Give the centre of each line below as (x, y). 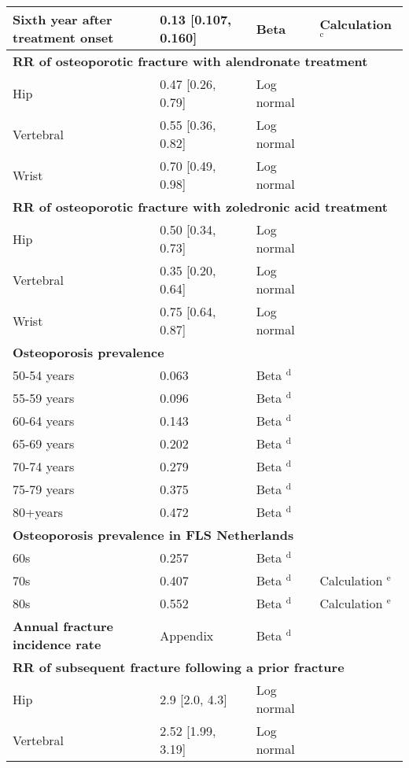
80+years (38, 512)
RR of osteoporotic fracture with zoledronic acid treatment (200, 207)
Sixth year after (63, 19)
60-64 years (44, 421)
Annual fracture (63, 626)
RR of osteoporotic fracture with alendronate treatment (190, 61)
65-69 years (44, 443)
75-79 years (44, 489)
